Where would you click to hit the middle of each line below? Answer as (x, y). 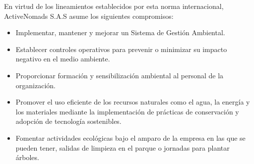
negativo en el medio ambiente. (63, 59)
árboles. (27, 157)
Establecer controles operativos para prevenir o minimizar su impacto (121, 49)
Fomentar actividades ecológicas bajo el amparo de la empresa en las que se (130, 137)
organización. (35, 85)
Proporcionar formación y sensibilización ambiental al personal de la (120, 75)
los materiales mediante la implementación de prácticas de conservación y (127, 111)
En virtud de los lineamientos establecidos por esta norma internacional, (114, 6)
